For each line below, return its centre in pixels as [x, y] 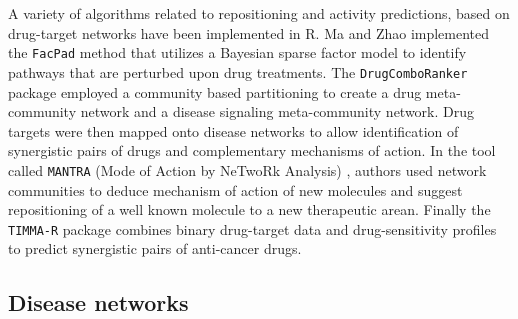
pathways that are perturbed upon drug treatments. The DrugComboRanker [238, 71]
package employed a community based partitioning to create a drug [215, 91]
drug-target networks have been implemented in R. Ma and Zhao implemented [249, 32]
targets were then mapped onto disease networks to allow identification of [233, 130]
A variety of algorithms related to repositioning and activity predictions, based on [259, 13]
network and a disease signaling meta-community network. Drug [277, 111]
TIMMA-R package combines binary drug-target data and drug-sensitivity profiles [252, 228]
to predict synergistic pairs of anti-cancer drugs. [155, 248]
